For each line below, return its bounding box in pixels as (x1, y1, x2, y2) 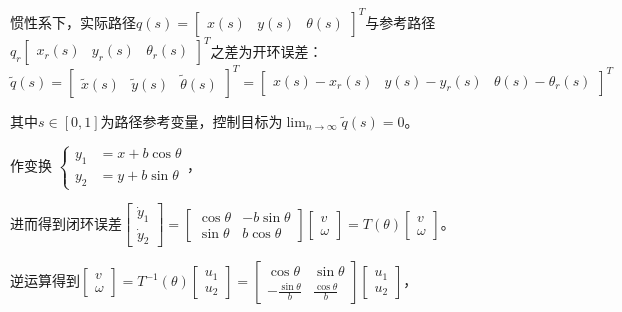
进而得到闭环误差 (10, 212, 122, 233)
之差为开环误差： (210, 40, 323, 60)
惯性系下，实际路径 (10, 11, 136, 32)
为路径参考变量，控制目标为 (100, 110, 283, 131)
